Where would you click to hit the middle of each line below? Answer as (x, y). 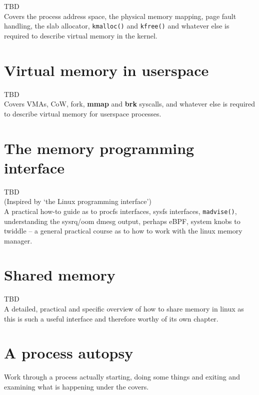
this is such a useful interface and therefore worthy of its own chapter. (111, 318)
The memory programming (99, 148)
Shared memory (60, 275)
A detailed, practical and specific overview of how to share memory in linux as (124, 308)
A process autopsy (69, 353)
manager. (18, 240)
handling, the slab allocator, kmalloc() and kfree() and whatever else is (117, 26)
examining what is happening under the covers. (76, 386)
